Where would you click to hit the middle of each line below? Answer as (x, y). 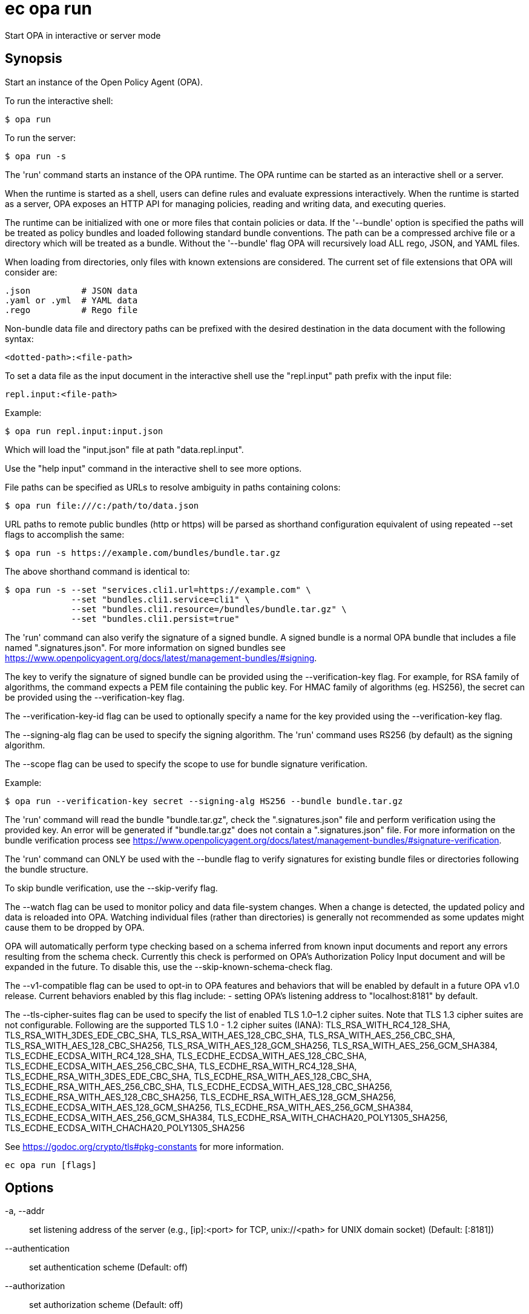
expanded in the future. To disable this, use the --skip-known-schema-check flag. (169, 966)
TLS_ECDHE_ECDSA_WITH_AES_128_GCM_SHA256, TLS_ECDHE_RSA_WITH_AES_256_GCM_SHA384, (209, 1107)
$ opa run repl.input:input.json (84, 431)
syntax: (19, 338)
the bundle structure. (47, 869)
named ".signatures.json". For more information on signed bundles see (145, 647)
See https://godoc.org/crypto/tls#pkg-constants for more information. (144, 1146)
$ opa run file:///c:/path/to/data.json (102, 505)
